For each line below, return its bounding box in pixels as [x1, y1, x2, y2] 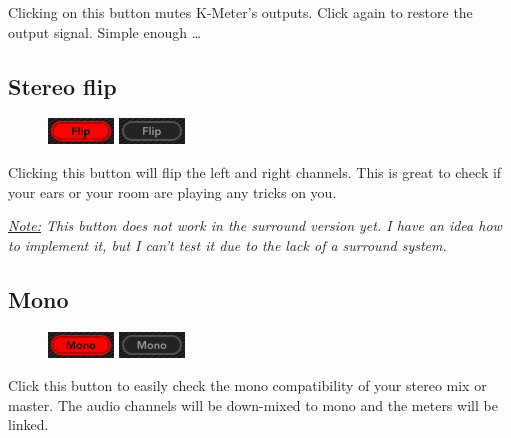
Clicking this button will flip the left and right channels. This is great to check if [8, 161, 502, 182]
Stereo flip [8, 70, 117, 101]
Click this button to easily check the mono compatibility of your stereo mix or [8, 375, 487, 396]
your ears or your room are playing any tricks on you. [8, 181, 337, 202]
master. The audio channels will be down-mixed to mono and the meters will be [8, 394, 498, 415]
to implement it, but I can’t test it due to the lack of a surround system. [8, 234, 447, 255]
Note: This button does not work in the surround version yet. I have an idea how [8, 215, 502, 236]
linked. [8, 414, 49, 435]
